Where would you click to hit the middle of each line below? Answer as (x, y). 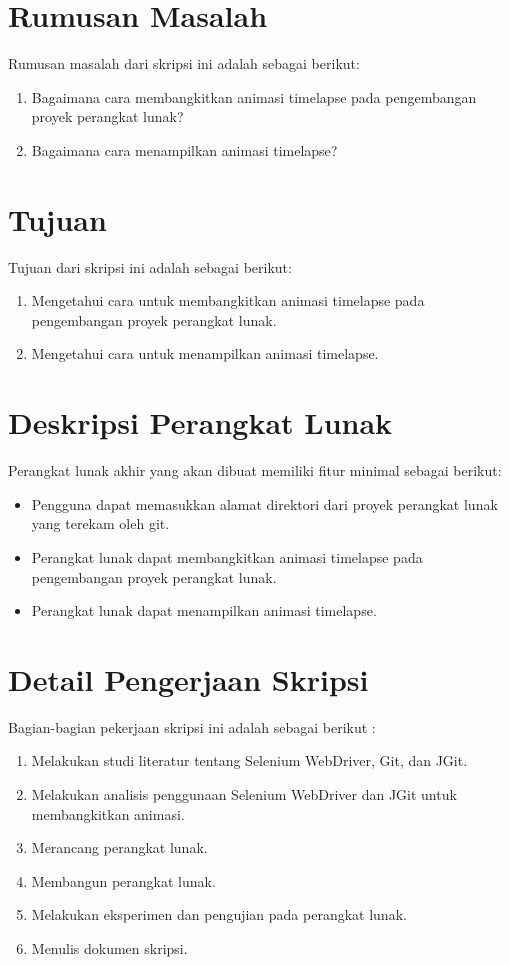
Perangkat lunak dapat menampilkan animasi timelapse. (204, 610)
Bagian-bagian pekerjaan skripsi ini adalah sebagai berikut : (192, 726)
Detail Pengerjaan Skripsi (188, 678)
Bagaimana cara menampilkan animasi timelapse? (184, 149)
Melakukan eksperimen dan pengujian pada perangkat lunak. (219, 914)
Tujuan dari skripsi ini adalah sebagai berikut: (150, 266)
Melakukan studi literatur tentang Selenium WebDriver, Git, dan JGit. (249, 760)
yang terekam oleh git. (100, 523)
